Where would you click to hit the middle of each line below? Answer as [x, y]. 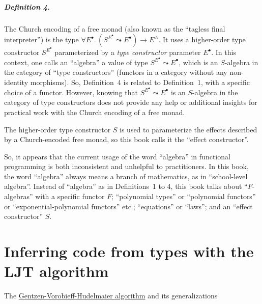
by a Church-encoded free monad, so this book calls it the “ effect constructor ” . [126, 139]
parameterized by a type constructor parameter [128, 52]
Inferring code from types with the [129, 251]
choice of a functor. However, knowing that [71, 92]
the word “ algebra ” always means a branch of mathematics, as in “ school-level [126, 176]
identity [16, 82]
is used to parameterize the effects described [188, 129]
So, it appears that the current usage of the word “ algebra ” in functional [117, 156]
